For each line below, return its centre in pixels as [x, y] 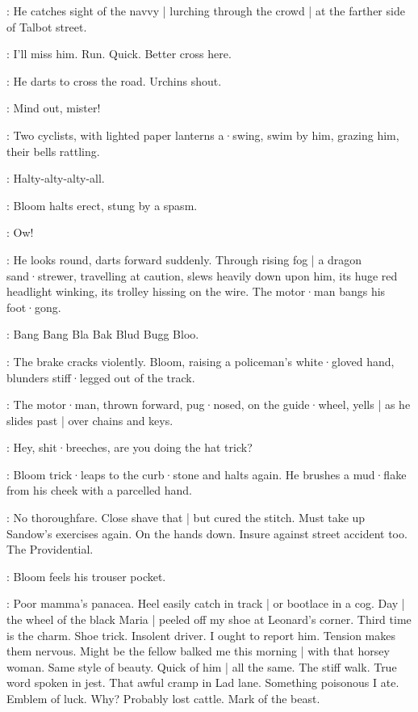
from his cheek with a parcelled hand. [99, 490]
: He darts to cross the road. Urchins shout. [114, 80]
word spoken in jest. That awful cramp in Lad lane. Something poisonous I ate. [203, 683]
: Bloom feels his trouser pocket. [86, 576]
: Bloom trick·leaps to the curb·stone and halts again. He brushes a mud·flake [207, 474]
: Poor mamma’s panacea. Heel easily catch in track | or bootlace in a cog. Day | [206, 603]
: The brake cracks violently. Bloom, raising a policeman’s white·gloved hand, [201, 361]
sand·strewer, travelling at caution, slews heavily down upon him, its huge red [202, 275]
